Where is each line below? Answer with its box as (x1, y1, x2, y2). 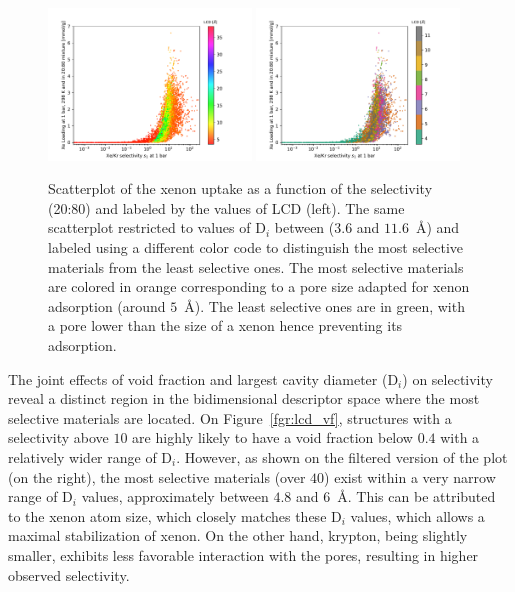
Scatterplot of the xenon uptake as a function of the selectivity (48, 178, 433, 199)
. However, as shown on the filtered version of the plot (176, 446, 508, 467)
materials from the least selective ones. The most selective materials (48, 256, 464, 277)
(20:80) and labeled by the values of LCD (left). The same (48, 197, 405, 218)
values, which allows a (350, 505, 485, 526)
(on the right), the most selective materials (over (8, 466, 306, 487)
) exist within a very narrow (324, 466, 496, 487)
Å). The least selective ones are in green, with (184, 295, 465, 316)
